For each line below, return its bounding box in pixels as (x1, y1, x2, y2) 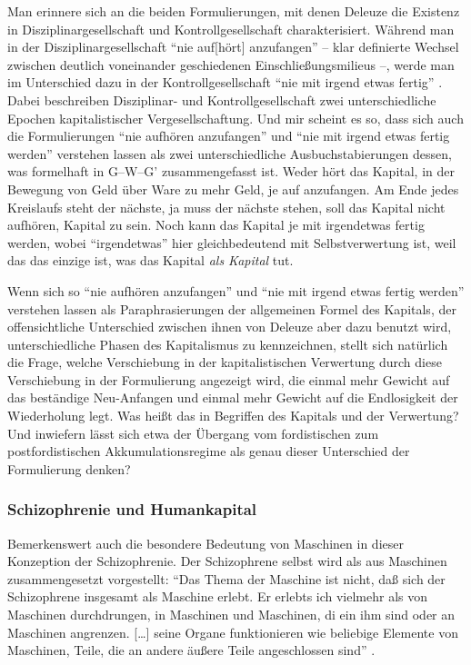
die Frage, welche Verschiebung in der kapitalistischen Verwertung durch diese (7, 352, 442, 372)
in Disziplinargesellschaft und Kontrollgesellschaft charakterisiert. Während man (7, 19, 455, 38)
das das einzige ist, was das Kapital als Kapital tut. (7, 251, 294, 270)
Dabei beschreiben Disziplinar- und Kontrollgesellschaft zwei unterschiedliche (7, 90, 436, 109)
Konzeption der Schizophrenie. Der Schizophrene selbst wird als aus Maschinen (7, 551, 447, 571)
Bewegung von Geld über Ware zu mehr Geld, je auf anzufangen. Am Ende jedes (7, 179, 459, 198)
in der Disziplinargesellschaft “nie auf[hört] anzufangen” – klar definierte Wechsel (7, 37, 459, 56)
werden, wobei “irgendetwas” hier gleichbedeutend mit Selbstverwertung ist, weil (7, 233, 456, 252)
